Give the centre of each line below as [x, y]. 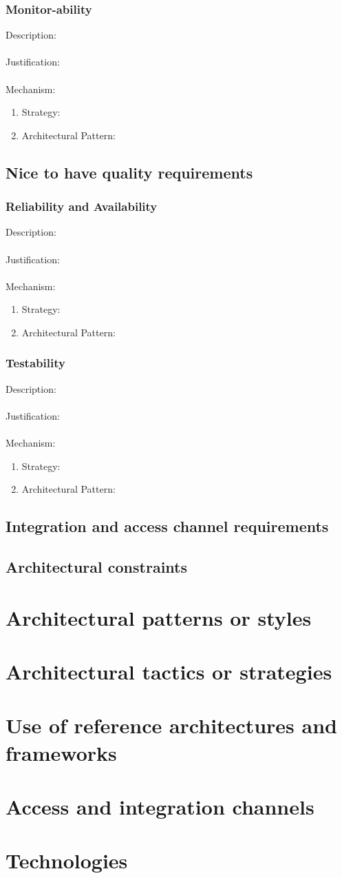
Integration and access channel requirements [167, 526]
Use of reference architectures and [171, 725]
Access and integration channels [160, 806]
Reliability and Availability [82, 206]
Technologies [67, 860]
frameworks [61, 752]
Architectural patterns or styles [159, 617]
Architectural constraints [97, 567]
